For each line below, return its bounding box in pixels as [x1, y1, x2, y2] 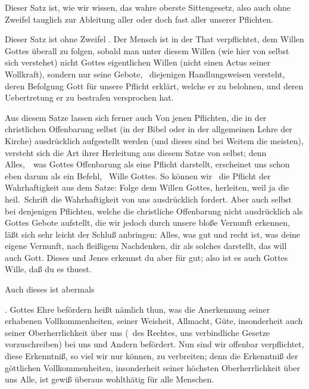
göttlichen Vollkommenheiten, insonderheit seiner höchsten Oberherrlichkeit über [5, 361, 300, 374]
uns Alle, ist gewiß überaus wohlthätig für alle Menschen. [5, 373, 214, 385]
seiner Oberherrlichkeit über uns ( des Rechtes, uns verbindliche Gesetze [5, 326, 270, 338]
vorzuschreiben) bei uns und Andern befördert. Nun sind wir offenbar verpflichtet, [5, 338, 304, 350]
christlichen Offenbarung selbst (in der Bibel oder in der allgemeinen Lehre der [5, 123, 292, 135]
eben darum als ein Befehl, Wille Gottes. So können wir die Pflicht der [5, 169, 271, 182]
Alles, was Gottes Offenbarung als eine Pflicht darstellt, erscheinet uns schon [5, 158, 290, 170]
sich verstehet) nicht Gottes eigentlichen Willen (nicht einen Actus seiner [5, 56, 271, 69]
